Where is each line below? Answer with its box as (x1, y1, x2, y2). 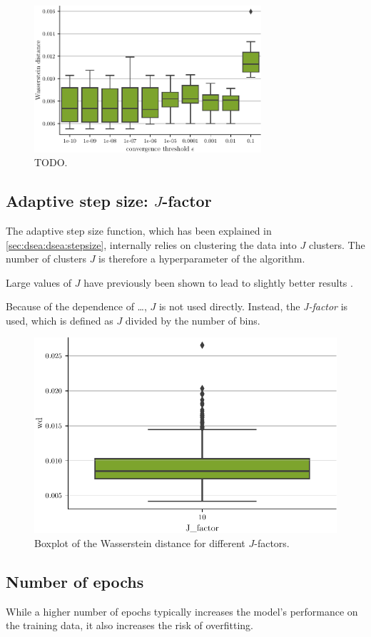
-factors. (254, 536, 290, 551)
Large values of (6, 275, 72, 290)
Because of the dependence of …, (6, 299, 147, 314)
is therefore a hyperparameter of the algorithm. (98, 251, 305, 266)
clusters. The (308, 237, 365, 252)
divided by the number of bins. (125, 312, 260, 327)
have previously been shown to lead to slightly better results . (83, 275, 353, 290)
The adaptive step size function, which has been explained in (6, 223, 272, 238)
